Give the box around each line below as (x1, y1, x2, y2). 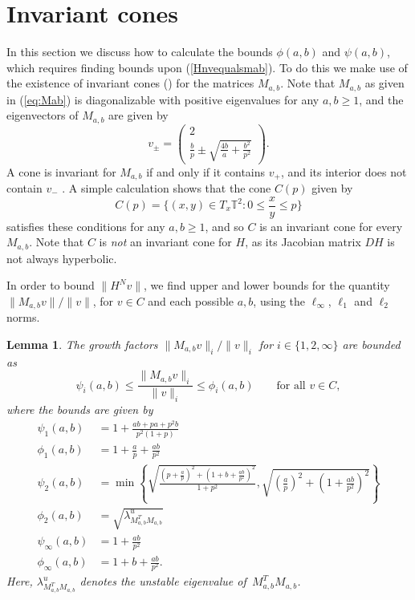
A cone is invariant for (6, 163, 116, 180)
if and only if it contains (146, 163, 266, 180)
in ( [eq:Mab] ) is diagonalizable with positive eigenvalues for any (6, 91, 319, 107)
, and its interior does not (280, 163, 407, 180)
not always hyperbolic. (6, 249, 117, 266)
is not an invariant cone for (99, 233, 232, 250)
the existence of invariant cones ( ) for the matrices (6, 75, 254, 91)
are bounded (342, 335, 401, 352)
